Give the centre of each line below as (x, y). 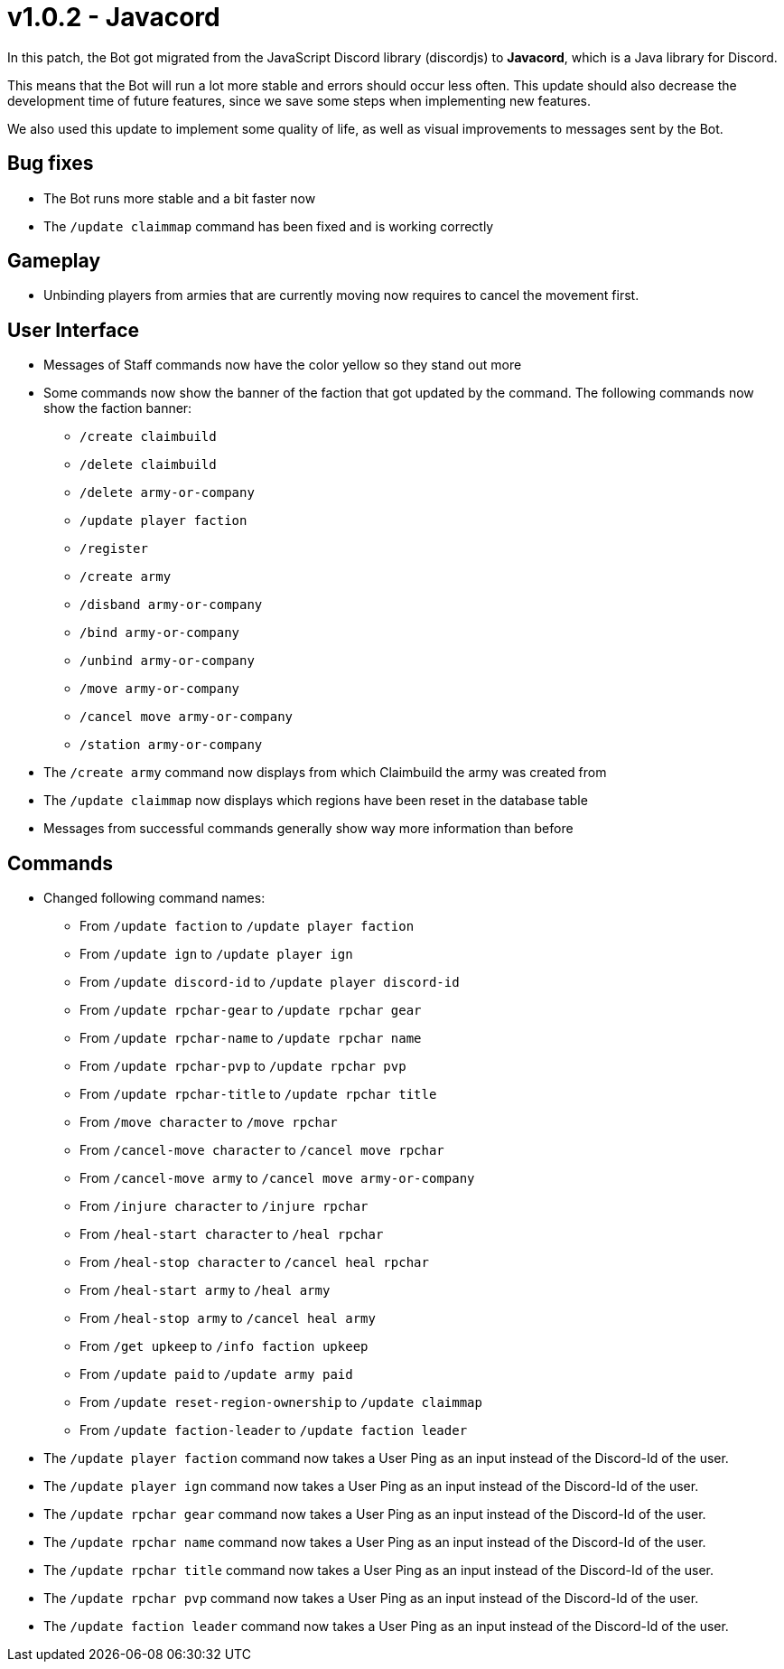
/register (114, 549)
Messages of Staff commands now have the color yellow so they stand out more (283, 365)
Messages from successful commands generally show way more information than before (308, 829)
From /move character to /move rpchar (209, 1122)
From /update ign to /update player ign (216, 954)
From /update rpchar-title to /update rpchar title (258, 1094)
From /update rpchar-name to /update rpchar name (251, 1038)
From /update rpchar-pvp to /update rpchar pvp (243, 1066)
